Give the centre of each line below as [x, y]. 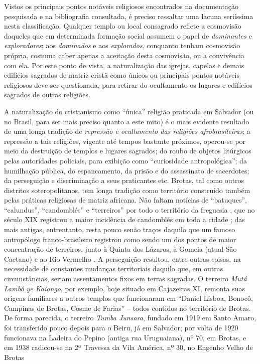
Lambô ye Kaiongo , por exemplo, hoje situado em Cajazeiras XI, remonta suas [125, 288]
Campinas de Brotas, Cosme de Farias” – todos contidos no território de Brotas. [127, 308]
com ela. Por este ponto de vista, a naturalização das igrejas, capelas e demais [124, 65]
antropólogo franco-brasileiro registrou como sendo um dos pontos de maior [120, 239]
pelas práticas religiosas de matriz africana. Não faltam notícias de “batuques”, [125, 200]
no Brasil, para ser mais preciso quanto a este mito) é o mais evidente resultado [127, 121]
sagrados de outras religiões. [47, 95]
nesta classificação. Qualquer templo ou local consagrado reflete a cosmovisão [123, 26]
